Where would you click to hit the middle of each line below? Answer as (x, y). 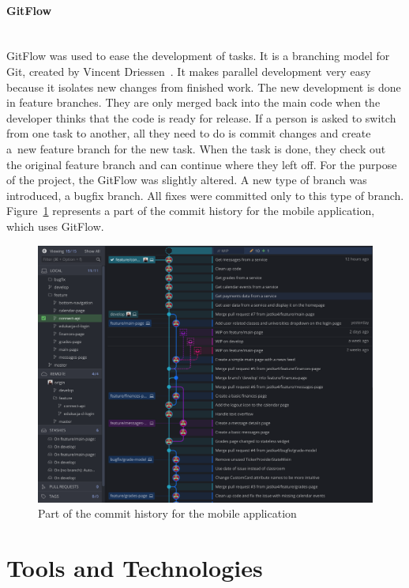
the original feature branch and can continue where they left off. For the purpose (202, 164)
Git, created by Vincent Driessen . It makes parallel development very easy (189, 71)
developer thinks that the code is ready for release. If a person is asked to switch (201, 117)
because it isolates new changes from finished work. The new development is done (204, 87)
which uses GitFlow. (55, 226)
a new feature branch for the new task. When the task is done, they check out (196, 148)
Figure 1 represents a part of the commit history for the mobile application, (191, 211)
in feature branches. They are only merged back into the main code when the (193, 102)
